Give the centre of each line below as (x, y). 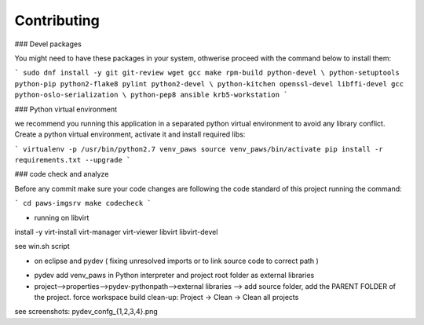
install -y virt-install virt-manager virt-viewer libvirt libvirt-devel (116, 232)
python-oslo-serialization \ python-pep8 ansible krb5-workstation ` (151, 95)
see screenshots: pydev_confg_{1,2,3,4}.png (86, 312)
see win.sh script (42, 246)
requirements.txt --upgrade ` (73, 160)
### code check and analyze (62, 174)
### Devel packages (48, 44)
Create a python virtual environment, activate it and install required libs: (130, 134)
